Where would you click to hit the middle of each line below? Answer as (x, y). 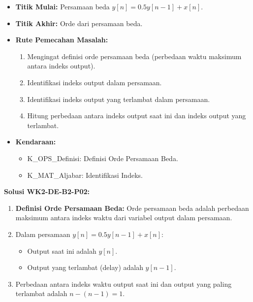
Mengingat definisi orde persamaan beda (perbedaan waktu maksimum (134, 56)
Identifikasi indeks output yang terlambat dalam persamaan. (119, 99)
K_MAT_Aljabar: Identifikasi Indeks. (85, 175)
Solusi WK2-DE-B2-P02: (47, 191)
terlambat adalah (41, 293)
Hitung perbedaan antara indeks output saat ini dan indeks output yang (137, 116)
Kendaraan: (36, 142)
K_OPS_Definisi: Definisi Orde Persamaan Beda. (103, 158)
